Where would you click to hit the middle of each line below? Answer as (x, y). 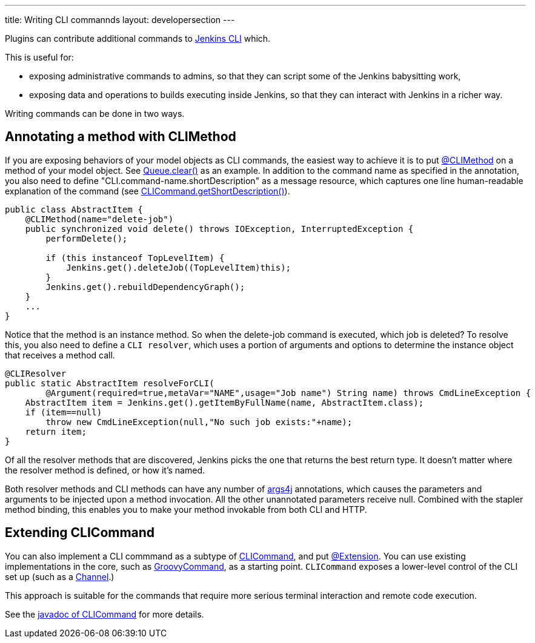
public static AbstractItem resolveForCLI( (110, 383)
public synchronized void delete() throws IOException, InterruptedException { (219, 229)
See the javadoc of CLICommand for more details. (105, 614)
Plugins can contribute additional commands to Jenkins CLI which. (138, 38)
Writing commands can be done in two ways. (95, 114)
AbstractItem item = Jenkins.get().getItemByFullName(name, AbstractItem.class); (224, 402)
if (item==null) (64, 412)
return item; (56, 431)
